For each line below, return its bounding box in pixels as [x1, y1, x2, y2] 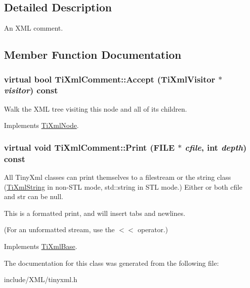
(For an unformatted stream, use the [4, 224, 115, 235]
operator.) [137, 224, 168, 235]
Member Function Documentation [4, 47, 182, 62]
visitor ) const [4, 84, 58, 96]
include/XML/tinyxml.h [4, 274, 78, 285]
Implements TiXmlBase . [4, 241, 78, 251]
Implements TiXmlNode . [4, 120, 79, 130]
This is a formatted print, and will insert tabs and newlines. [4, 207, 185, 218]
